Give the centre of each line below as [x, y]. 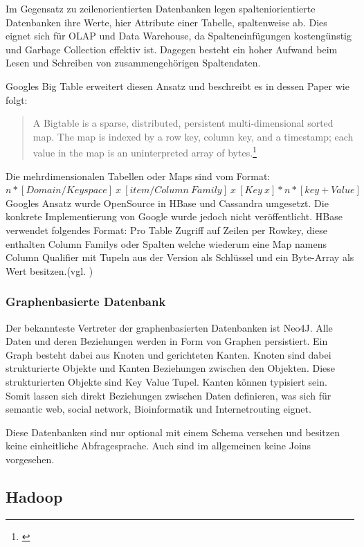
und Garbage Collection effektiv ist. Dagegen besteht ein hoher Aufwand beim [172, 49]
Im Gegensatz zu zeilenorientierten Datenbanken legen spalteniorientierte [161, 8]
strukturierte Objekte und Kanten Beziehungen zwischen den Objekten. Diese [170, 368]
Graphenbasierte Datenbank [86, 302]
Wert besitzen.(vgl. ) [49, 270]
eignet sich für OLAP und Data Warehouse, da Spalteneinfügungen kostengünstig [179, 36]
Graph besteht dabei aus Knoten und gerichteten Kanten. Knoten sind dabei [169, 354]
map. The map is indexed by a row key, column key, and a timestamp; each [193, 136]
